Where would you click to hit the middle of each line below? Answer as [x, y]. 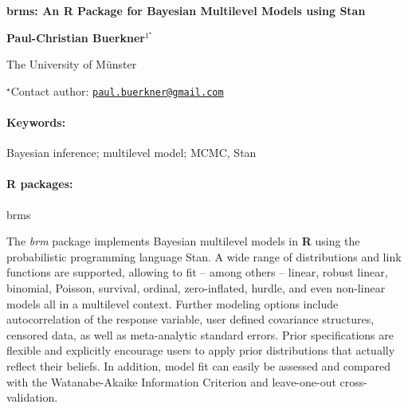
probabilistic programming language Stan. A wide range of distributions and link [204, 256]
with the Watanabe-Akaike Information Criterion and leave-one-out [171, 381]
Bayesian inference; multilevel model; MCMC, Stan [131, 153]
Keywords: [36, 122]
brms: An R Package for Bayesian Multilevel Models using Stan [186, 10]
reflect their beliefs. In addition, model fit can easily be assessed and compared [199, 365]
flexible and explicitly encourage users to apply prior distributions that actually [201, 350]
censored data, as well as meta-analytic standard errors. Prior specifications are [200, 334]
